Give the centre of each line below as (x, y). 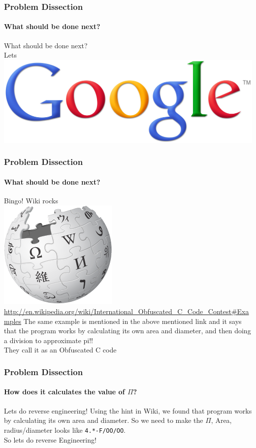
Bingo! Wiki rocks (31, 200)
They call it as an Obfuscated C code (60, 350)
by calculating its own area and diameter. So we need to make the (104, 420)
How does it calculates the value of (64, 392)
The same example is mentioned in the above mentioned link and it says (132, 321)
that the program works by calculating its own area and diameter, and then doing (128, 331)
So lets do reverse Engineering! (50, 439)
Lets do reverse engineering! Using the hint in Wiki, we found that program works (128, 410)
